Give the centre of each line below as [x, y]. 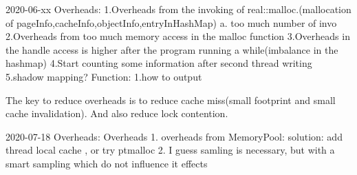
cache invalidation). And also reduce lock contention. [117, 113]
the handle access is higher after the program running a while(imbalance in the [172, 49]
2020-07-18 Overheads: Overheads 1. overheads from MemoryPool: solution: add [174, 136]
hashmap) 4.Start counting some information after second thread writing [159, 63]
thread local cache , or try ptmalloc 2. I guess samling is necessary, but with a [170, 150]
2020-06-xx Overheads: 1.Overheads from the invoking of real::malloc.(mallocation [178, 9]
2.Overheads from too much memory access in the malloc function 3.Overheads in [178, 36]
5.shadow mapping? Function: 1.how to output [104, 76]
